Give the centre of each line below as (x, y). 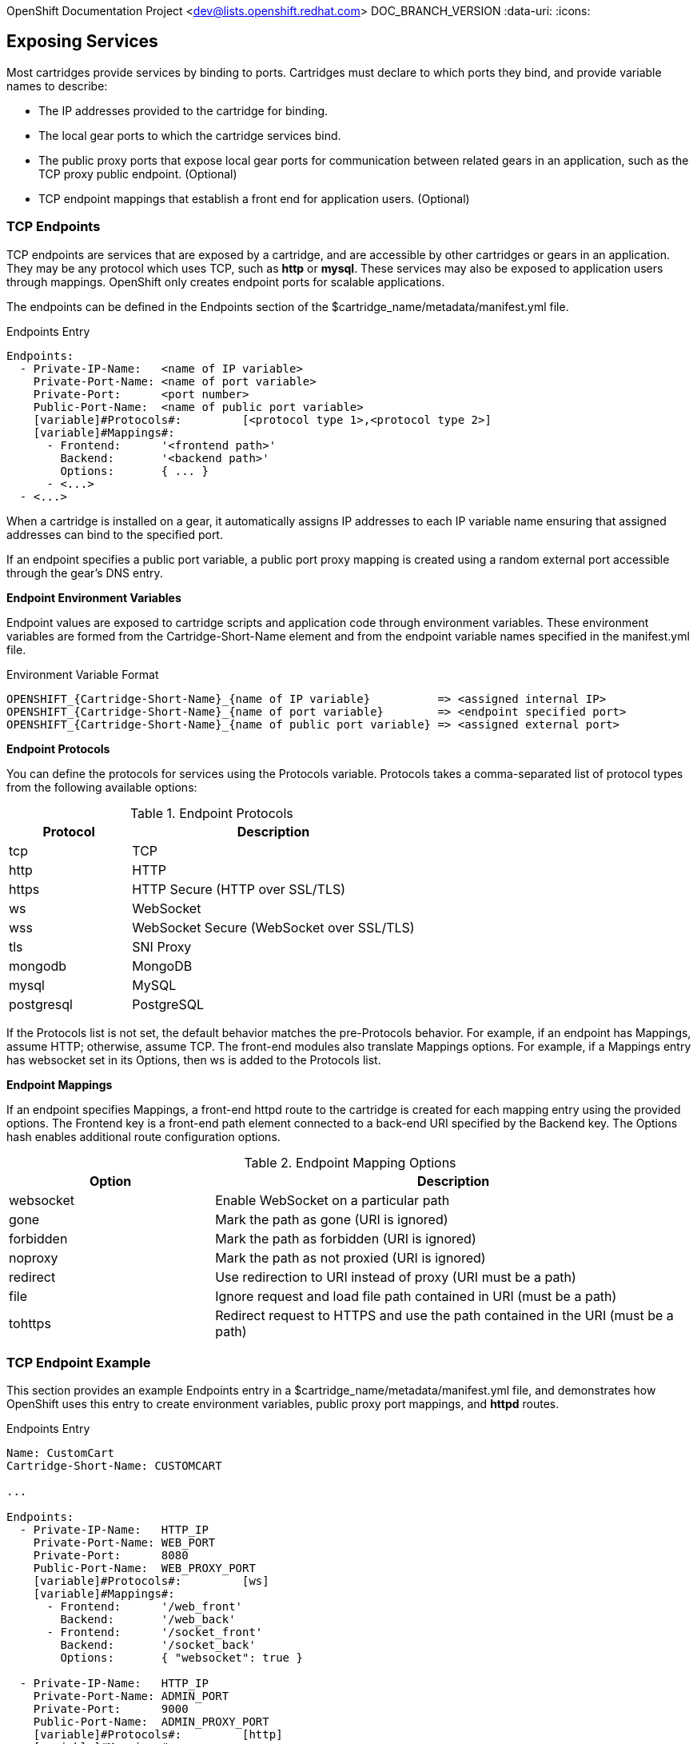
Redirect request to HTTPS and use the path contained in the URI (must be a (444, 1315)
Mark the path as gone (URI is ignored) (332, 1219)
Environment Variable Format (83, 674)
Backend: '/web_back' (148, 1620)
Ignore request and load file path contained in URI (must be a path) (416, 1296)
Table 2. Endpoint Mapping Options (350, 1162)
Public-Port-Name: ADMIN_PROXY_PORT (151, 1722)
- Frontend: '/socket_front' (155, 1632)
